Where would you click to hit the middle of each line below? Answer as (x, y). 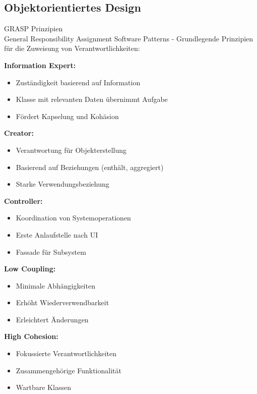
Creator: (19, 133)
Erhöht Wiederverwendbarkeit (62, 302)
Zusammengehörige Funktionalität (69, 370)
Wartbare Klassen (43, 387)
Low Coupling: (30, 269)
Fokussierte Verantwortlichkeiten (66, 353)
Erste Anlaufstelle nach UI (57, 234)
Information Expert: (40, 65)
